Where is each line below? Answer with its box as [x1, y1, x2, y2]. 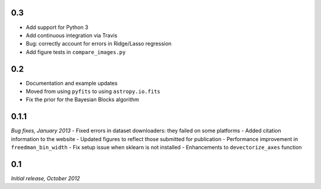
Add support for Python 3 [26, 24, 89, 31]
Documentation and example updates [26, 79, 118, 87]
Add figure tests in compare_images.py [26, 48, 126, 56]
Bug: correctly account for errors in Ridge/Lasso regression [26, 40, 172, 47]
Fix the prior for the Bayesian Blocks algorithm [26, 96, 140, 103]
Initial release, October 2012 [11, 175, 80, 182]
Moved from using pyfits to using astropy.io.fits [26, 88, 160, 95]
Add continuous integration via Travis [26, 31, 118, 39]
